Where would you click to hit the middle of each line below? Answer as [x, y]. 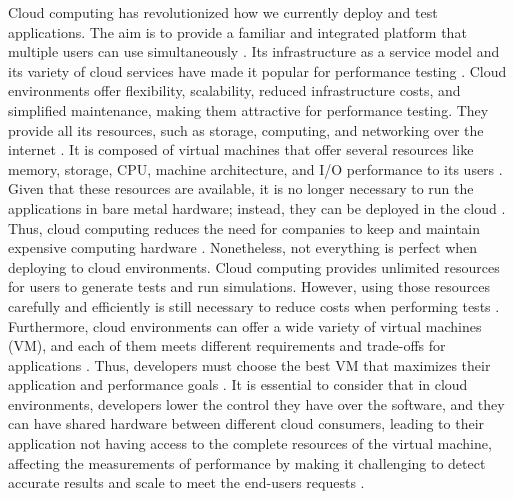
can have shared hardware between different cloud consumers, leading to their [246, 423]
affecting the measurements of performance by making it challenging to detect [247, 462]
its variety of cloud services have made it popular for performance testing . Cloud [257, 70]
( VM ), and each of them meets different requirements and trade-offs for [227, 345]
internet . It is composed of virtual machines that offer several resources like [241, 149]
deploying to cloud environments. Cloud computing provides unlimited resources [254, 266]
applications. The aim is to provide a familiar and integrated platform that [237, 31]
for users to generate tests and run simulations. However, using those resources [249, 286]
